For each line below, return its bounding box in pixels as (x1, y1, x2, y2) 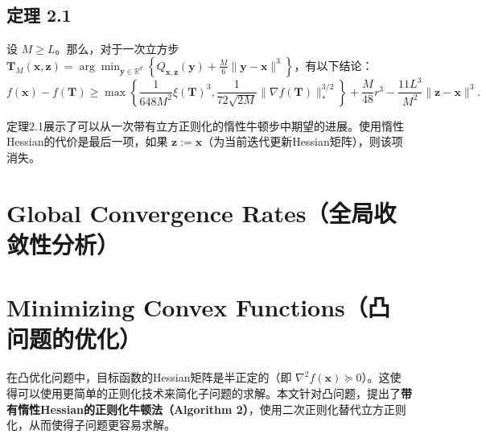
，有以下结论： (294, 56, 373, 73)
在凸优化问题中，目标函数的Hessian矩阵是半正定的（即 (6, 369, 292, 386)
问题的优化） (6, 322, 142, 355)
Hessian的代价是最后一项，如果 (6, 133, 168, 150)
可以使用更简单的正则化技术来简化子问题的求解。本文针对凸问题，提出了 (17, 385, 401, 402)
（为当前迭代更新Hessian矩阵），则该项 (202, 133, 403, 150)
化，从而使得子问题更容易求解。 (6, 416, 175, 433)
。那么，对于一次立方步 (55, 40, 179, 57)
